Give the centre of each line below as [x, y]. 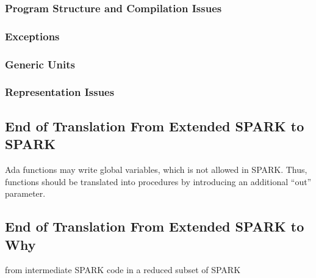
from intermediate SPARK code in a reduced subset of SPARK [123, 270]
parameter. [25, 193]
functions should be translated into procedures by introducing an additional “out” [158, 181]
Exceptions [32, 36]
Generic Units [40, 64]
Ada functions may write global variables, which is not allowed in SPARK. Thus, [156, 169]
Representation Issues [60, 92]
